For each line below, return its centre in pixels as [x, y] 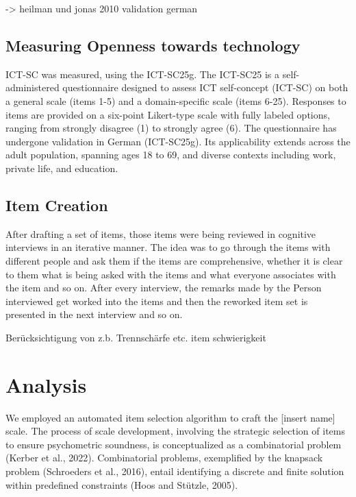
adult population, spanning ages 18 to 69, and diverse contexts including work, [171, 155]
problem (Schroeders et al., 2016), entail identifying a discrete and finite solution [175, 471]
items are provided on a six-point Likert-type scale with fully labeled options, [168, 114]
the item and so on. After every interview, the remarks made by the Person [164, 288]
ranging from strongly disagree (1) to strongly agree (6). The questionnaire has [171, 128]
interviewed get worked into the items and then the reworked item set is [157, 301]
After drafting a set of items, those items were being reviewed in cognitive [161, 233]
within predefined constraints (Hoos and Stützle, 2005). [122, 484]
